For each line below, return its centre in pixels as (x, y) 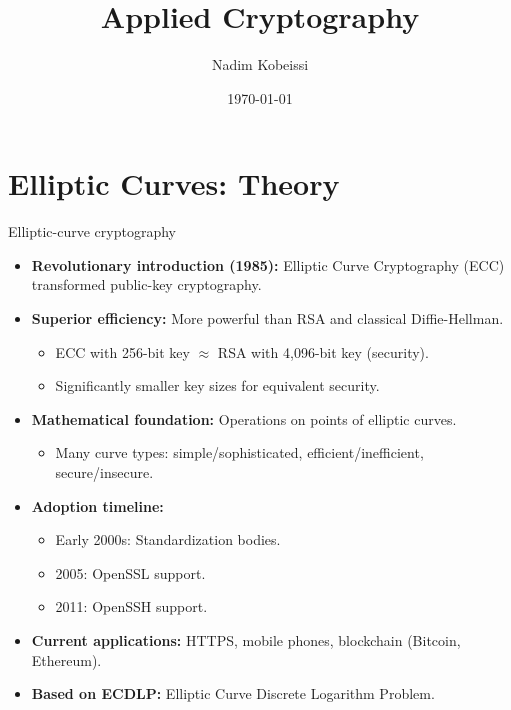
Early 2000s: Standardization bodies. (168, 539)
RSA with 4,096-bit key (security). (323, 351)
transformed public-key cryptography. (146, 284)
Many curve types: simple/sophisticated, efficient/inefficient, (239, 452)
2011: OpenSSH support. (131, 606)
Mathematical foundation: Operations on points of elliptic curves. (244, 418)
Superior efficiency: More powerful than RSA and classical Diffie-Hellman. (267, 318)
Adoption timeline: (97, 505)
